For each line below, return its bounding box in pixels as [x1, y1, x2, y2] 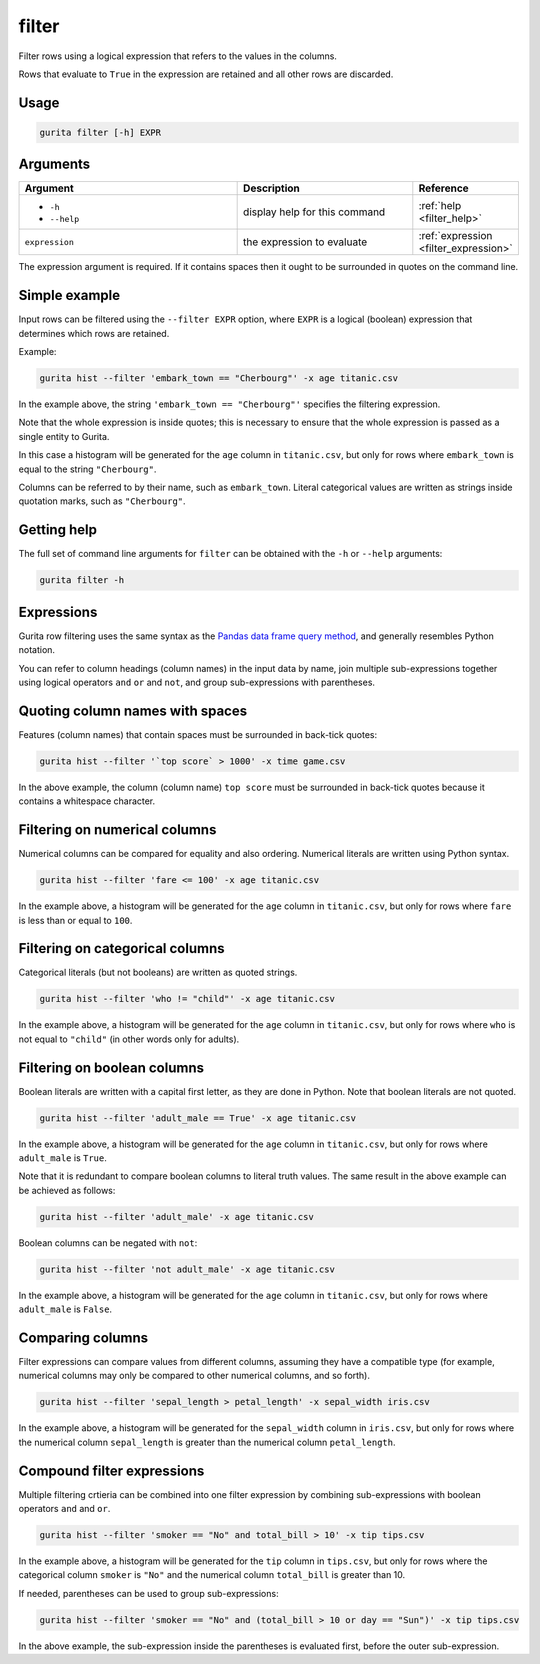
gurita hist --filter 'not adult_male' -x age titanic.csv [39, 1263, 335, 1275]
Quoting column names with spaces [18, 702, 248, 719]
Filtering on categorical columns [18, 940, 225, 957]
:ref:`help [418, 199, 462, 213]
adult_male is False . [18, 1303, 113, 1315]
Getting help [18, 521, 97, 539]
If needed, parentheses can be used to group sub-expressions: [18, 1587, 279, 1599]
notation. [18, 644, 55, 656]
